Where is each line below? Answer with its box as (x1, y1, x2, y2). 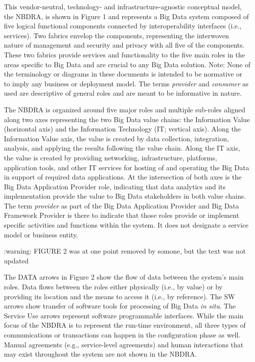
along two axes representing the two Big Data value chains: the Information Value (4, 114, 250, 124)
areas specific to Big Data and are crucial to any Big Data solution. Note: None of (4, 59, 251, 69)
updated (4, 255, 29, 265)
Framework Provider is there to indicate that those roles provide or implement (4, 210, 239, 220)
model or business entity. (4, 229, 78, 239)
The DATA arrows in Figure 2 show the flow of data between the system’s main (4, 272, 244, 282)
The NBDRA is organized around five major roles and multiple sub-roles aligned (4, 104, 246, 114)
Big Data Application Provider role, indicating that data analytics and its (4, 181, 226, 191)
